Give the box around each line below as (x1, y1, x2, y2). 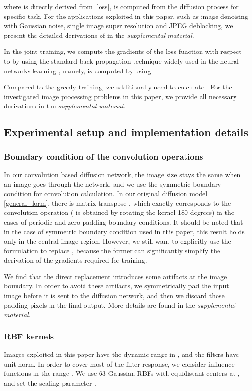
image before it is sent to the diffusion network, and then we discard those (4, 290, 225, 301)
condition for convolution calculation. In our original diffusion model (4, 188, 208, 198)
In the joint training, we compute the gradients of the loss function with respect (4, 46, 242, 56)
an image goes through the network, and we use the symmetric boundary (4, 178, 221, 189)
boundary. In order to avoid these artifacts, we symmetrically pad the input (4, 281, 229, 291)
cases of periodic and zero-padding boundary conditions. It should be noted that (4, 216, 243, 227)
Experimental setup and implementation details (4, 124, 248, 140)
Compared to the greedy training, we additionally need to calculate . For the (4, 82, 232, 92)
